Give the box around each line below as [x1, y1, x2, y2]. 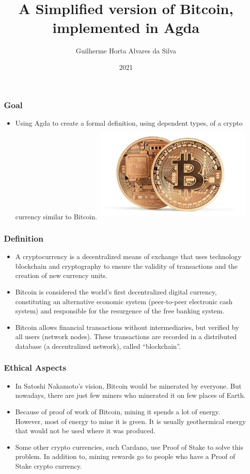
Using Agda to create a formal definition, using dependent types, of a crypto [15, 117, 243, 128]
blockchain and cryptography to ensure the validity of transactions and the [15, 261, 238, 271]
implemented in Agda [52, 17, 200, 37]
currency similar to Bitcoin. [15, 212, 97, 222]
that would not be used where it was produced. [15, 425, 156, 436]
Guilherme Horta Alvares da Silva [76, 46, 176, 56]
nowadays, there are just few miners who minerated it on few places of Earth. [15, 390, 246, 400]
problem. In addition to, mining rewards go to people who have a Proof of [15, 451, 235, 461]
